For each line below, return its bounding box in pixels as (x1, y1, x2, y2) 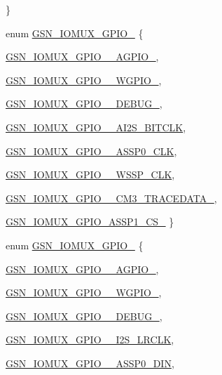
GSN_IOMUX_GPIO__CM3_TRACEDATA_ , (6, 190, 217, 205)
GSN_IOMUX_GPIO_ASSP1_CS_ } (6, 214, 174, 229)
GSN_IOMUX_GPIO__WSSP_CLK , (6, 167, 175, 182)
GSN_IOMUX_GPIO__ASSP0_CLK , (6, 143, 177, 158)
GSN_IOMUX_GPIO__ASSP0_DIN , (6, 355, 174, 370)
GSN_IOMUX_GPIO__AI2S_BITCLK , (6, 119, 186, 134)
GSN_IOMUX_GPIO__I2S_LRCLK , (6, 332, 174, 347)
